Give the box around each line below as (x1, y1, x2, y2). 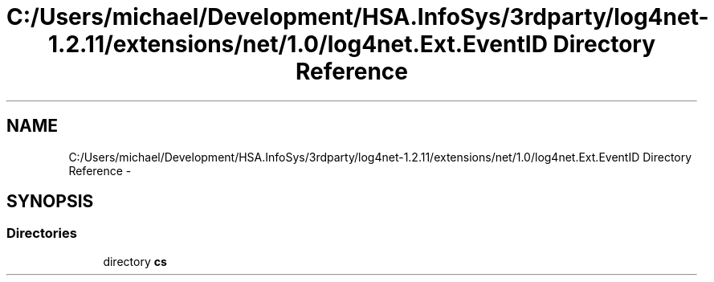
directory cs (103, 254, 167, 268)
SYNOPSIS (6, 191, 94, 212)
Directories (6, 225, 77, 242)
